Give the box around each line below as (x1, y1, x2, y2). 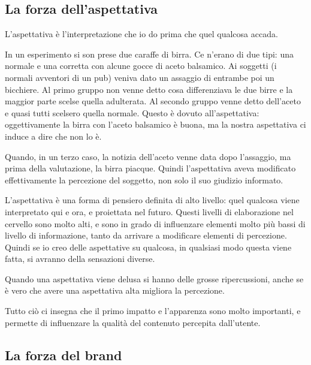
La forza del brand (5, 345, 122, 364)
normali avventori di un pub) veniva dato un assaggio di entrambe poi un (5, 71, 274, 83)
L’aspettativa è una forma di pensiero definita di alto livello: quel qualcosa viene (5, 194, 300, 206)
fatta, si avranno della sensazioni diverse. (5, 252, 155, 265)
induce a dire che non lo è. (5, 129, 102, 142)
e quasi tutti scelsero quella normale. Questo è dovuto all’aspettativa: (5, 106, 259, 119)
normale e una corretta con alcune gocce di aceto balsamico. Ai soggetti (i (5, 59, 277, 72)
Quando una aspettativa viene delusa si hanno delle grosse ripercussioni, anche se (5, 272, 304, 285)
